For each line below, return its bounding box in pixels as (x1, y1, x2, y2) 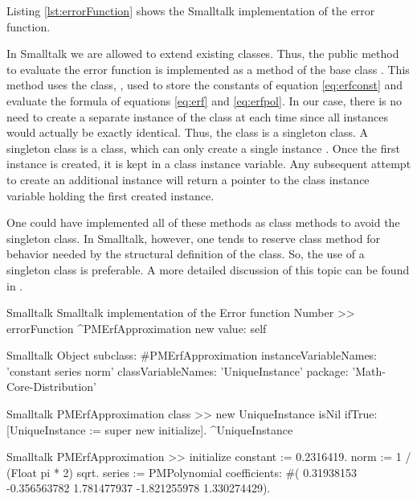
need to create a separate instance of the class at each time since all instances (6, 108, 388, 125)
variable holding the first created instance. (6, 187, 215, 204)
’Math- (352, 362, 386, 379)
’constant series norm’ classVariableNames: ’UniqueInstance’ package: (6, 362, 349, 379)
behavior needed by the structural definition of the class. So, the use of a (6, 245, 365, 262)
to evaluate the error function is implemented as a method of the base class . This (6, 60, 410, 77)
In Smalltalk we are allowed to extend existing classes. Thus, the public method (6, 45, 399, 62)
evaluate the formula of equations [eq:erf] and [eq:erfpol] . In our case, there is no (6, 92, 403, 109)
